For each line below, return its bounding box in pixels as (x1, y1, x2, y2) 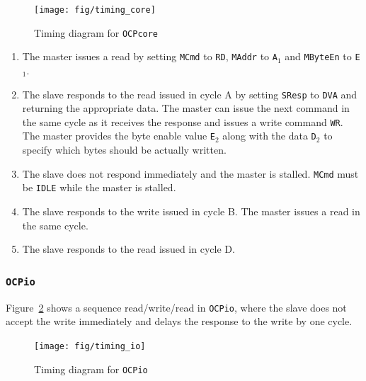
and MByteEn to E (285, 49, 360, 64)
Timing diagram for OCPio (34, 361, 148, 376)
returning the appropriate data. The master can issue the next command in (22, 101, 350, 115)
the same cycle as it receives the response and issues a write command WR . (22, 114, 343, 129)
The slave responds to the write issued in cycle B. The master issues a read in (22, 204, 360, 219)
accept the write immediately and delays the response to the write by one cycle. (6, 314, 353, 329)
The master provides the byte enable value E (22, 128, 216, 143)
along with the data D (222, 128, 316, 143)
